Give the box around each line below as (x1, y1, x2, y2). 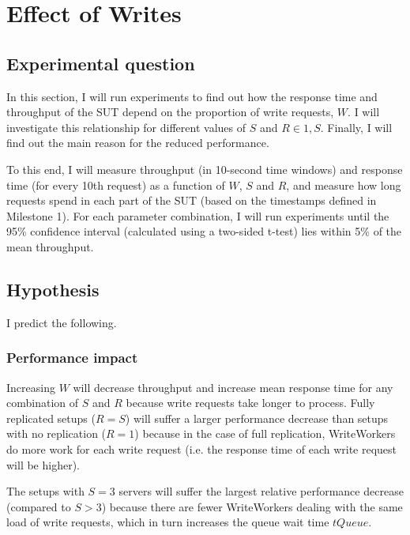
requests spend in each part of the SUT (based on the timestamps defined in (6, 192, 377, 209)
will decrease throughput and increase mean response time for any (73, 379, 393, 395)
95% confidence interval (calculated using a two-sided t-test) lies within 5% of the (6, 223, 402, 239)
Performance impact (6, 348, 138, 367)
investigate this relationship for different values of (6, 119, 246, 135)
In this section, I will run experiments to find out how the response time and (6, 88, 378, 104)
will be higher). (6, 456, 81, 473)
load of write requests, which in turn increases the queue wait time (6, 514, 329, 530)
